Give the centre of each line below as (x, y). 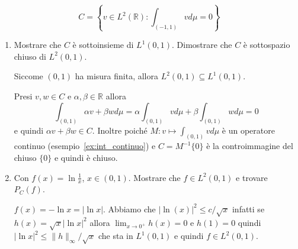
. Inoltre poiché (120, 130)
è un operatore (248, 130)
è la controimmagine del (250, 146)
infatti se (248, 208)
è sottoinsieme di (103, 45)
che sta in (116, 236)
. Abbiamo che (129, 208)
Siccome (28, 76)
